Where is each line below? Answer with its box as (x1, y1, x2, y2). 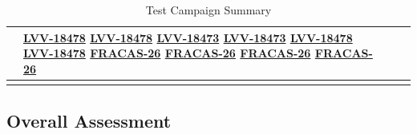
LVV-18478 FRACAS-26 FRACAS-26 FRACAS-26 (23, 45, 311, 61)
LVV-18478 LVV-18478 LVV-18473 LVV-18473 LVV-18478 (23, 29, 353, 45)
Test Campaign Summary (145, 2, 272, 18)
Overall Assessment (6, 108, 172, 132)
